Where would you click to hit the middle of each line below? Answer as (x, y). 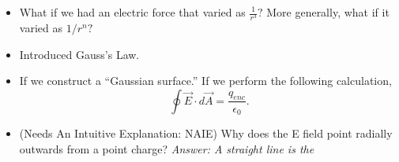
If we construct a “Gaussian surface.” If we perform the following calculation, (205, 81)
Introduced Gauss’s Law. (79, 54)
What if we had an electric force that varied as (132, 12)
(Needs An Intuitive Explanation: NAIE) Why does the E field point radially (206, 133)
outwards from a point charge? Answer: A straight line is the (167, 148)
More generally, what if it (328, 12)
